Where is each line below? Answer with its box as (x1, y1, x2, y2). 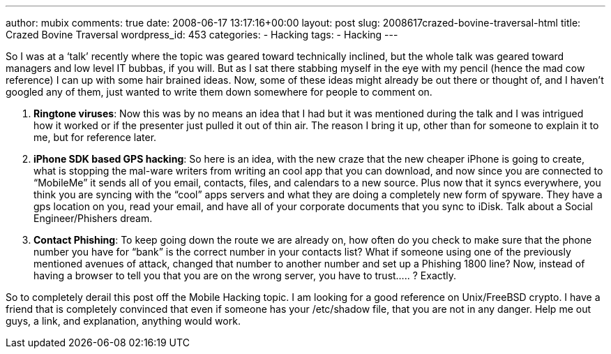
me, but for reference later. (33, 131, 157, 143)
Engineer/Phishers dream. (33, 212, 153, 224)
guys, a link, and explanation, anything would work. (6, 315, 241, 327)
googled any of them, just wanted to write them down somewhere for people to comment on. (6, 86, 432, 98)
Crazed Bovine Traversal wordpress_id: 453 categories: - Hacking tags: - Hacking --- (6, 29, 398, 40)
